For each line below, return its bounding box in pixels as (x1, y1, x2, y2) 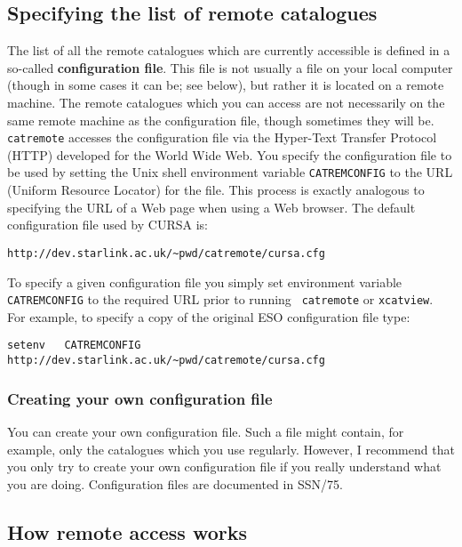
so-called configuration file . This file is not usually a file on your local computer (7, 58, 453, 76)
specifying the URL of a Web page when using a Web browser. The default (7, 197, 416, 216)
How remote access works (7, 518, 247, 545)
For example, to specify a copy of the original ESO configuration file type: (7, 307, 410, 326)
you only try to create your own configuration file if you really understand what (7, 457, 442, 476)
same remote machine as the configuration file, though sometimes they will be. (7, 110, 434, 129)
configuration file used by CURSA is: (7, 215, 208, 234)
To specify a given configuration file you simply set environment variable (7, 272, 402, 291)
